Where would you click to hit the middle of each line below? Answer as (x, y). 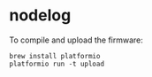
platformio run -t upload (57, 64)
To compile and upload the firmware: (76, 40)
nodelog (40, 15)
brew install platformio (55, 56)
